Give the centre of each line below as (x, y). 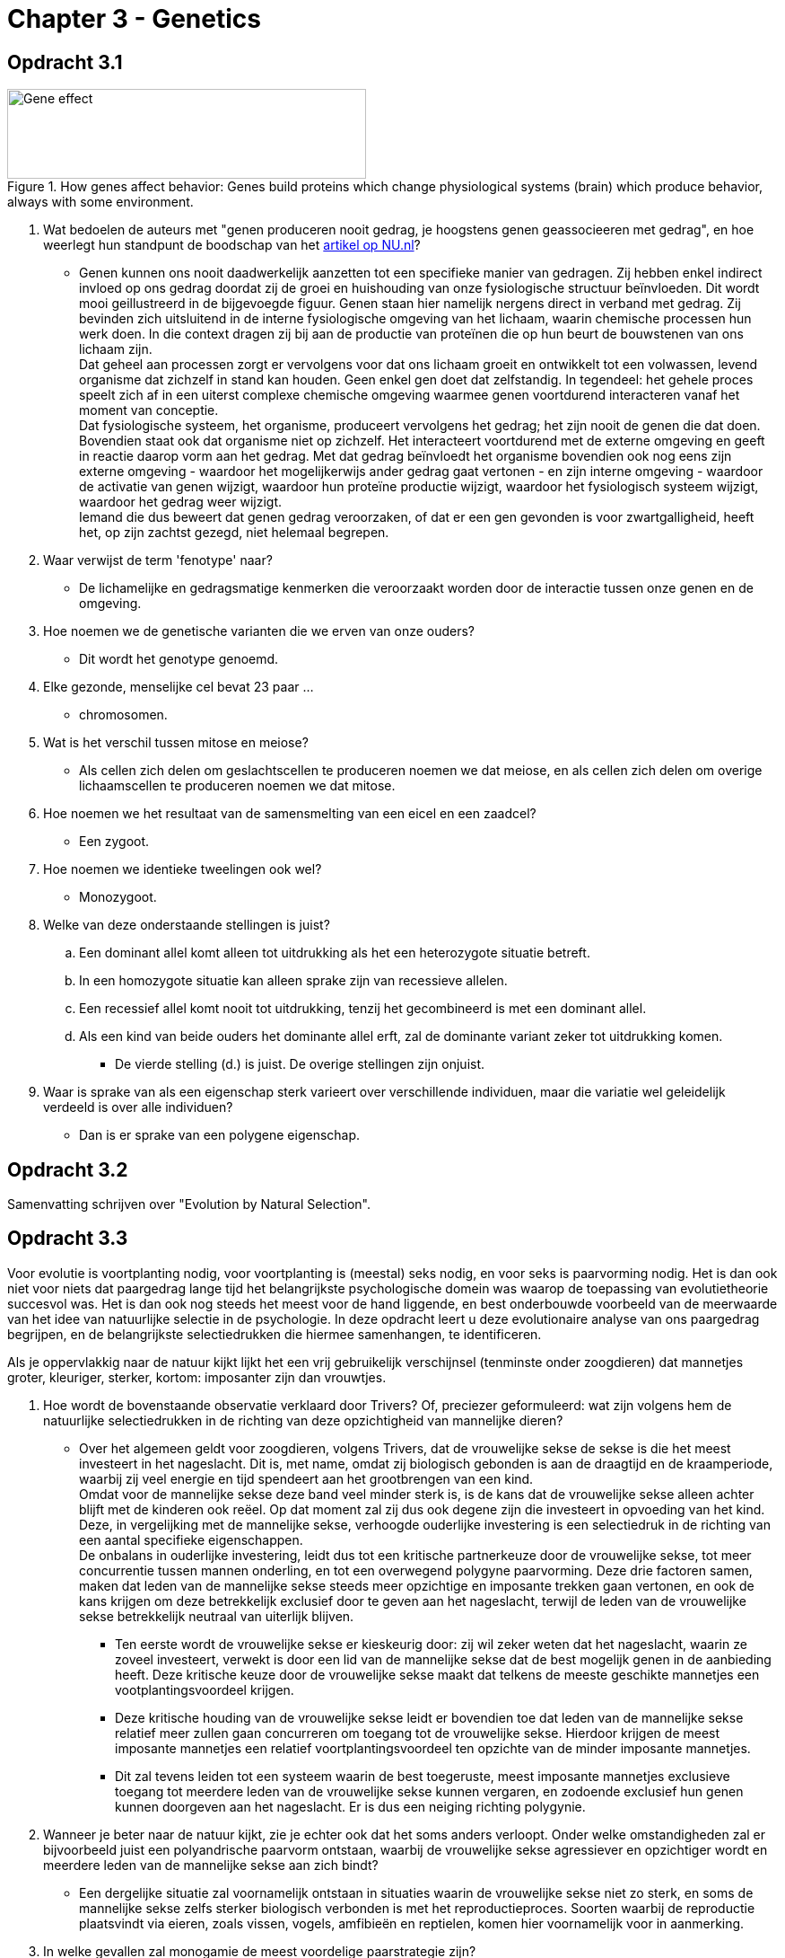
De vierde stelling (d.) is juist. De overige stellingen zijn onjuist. (300, 1064)
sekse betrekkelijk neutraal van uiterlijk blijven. (217, 1616)
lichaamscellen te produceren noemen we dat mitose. (237, 786)
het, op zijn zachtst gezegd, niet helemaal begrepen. (234, 533)
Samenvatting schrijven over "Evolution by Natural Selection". (189, 1204)
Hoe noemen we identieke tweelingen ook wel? (183, 869)
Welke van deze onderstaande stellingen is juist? (187, 925)
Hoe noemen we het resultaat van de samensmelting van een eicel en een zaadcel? (290, 814)
